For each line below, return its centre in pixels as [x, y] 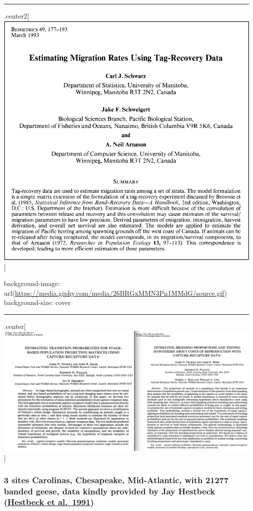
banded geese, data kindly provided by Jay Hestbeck [109, 491]
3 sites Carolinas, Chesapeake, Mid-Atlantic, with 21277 [116, 480]
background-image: [32, 283]
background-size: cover [37, 302]
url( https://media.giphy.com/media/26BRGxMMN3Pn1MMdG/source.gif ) [116, 293]
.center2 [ [17, 16]
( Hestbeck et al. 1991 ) [49, 502]
